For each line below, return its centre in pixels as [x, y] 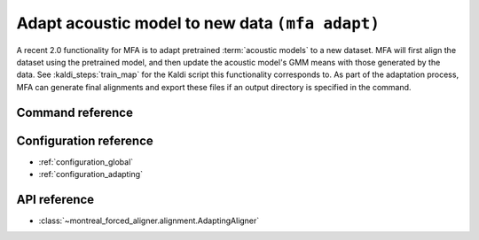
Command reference [75, 112]
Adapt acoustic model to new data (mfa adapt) [198, 23]
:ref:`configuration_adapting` [91, 174]
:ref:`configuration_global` [86, 162]
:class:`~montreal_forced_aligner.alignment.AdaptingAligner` [149, 221]
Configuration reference [85, 140]
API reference [55, 199]
